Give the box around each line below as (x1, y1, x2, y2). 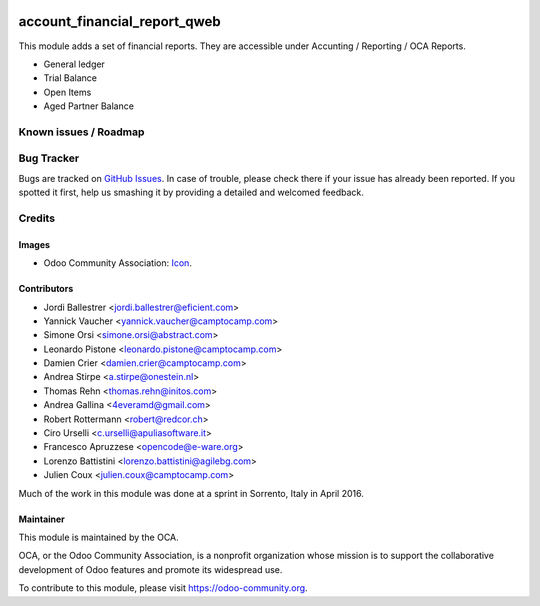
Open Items (43, 86, 92, 98)
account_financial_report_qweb (18, 13, 222, 30)
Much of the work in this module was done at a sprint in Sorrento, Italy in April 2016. (18, 487, 364, 499)
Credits (18, 211, 55, 225)
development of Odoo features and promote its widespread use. (18, 563, 283, 575)
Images (18, 238, 50, 250)
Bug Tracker (18, 151, 80, 165)
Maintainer (18, 513, 65, 525)
